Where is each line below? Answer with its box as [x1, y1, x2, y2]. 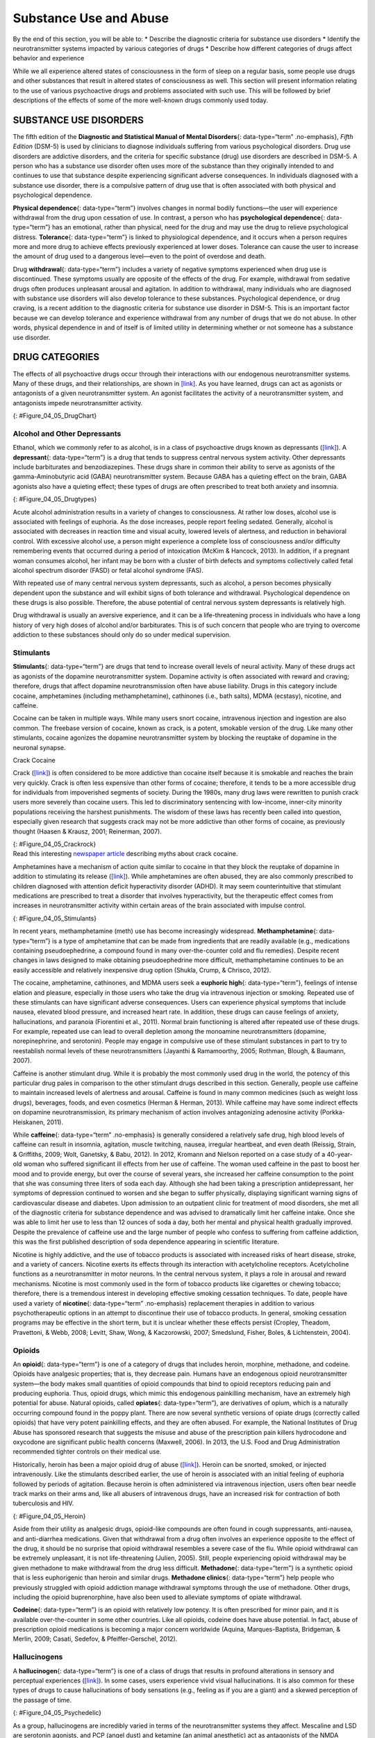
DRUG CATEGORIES [12, 351, 100, 363]
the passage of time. [12, 1696, 72, 1704]
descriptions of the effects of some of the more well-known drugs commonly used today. [12, 96, 269, 104]
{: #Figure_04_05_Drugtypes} [12, 495, 97, 503]
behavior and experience [12, 54, 85, 63]
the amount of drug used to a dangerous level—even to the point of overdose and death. [12, 252, 267, 261]
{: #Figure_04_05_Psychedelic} [12, 1709, 102, 1717]
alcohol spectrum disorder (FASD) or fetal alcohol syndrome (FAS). [12, 566, 204, 574]
